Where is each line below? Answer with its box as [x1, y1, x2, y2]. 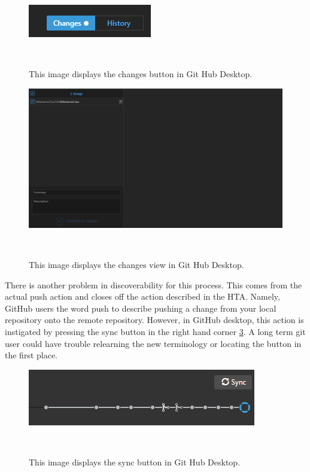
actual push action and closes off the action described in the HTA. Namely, [5, 290, 280, 303]
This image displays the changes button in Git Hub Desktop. [29, 68, 253, 80]
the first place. [5, 349, 58, 361]
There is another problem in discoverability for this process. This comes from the [5, 278, 302, 291]
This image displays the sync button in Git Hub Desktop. [29, 456, 241, 468]
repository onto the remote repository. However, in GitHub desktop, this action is [5, 313, 304, 326]
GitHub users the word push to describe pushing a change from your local [5, 302, 276, 314]
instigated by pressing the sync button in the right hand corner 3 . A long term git [5, 325, 306, 338]
